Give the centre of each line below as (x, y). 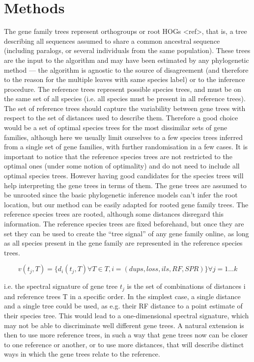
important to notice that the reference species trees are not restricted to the (118, 156)
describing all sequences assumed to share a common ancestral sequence (112, 41)
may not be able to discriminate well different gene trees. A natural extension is (124, 325)
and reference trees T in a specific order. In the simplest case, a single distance (122, 296)
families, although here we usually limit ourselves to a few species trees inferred (124, 137)
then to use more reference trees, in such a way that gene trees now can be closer (126, 335)
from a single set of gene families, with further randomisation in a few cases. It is (126, 147)
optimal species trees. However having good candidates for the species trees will (124, 176)
